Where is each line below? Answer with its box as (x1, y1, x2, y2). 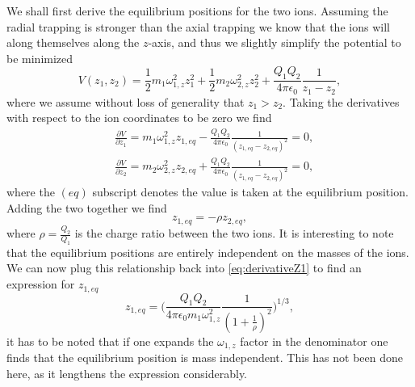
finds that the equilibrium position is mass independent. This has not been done (6, 349, 404, 366)
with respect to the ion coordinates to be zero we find (6, 109, 272, 126)
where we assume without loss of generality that (6, 93, 245, 110)
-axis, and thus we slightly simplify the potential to (148, 34, 401, 51)
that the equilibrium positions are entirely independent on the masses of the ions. (6, 243, 409, 260)
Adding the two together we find (6, 199, 167, 216)
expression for (6, 276, 75, 292)
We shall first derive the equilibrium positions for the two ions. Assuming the (6, 2, 388, 19)
